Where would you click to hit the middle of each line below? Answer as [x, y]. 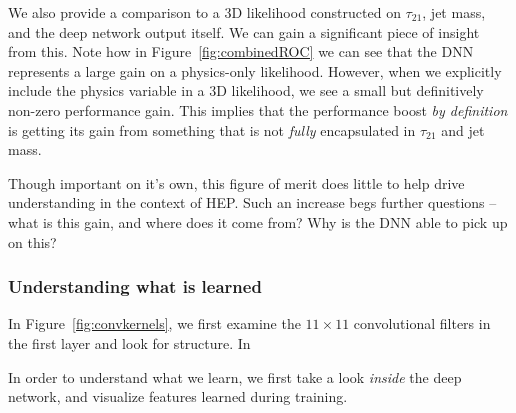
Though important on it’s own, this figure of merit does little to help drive [236, 182]
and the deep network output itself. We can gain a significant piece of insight [244, 31]
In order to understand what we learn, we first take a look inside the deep [235, 376]
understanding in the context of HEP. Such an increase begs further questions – [252, 202]
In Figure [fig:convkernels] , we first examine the [154, 323]
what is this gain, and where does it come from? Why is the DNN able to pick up [258, 221]
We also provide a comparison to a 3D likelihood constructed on [204, 12]
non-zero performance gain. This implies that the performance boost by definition [258, 109]
